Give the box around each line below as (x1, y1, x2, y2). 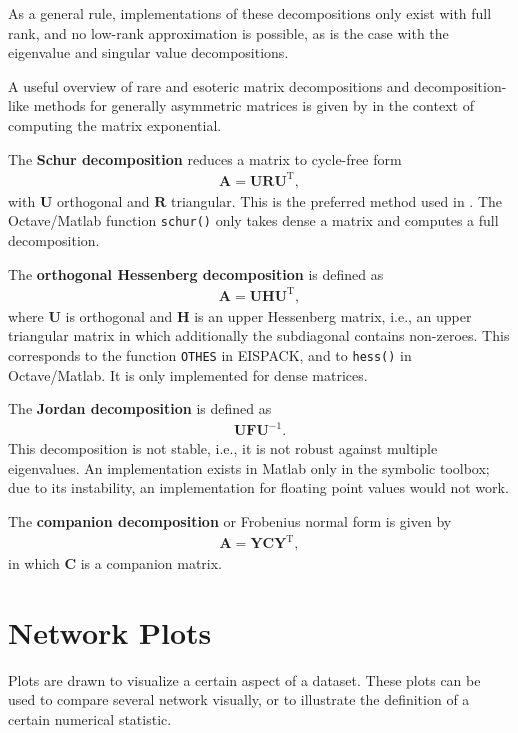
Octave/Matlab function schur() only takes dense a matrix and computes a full (8, 210, 499, 231)
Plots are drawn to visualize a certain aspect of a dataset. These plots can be (8, 669, 481, 690)
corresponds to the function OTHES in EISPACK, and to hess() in (8, 344, 412, 365)
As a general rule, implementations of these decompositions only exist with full (8, 3, 492, 23)
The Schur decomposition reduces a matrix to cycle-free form (8, 148, 402, 169)
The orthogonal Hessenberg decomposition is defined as (8, 263, 384, 284)
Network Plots (8, 611, 212, 652)
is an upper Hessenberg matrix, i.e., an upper (194, 305, 472, 326)
